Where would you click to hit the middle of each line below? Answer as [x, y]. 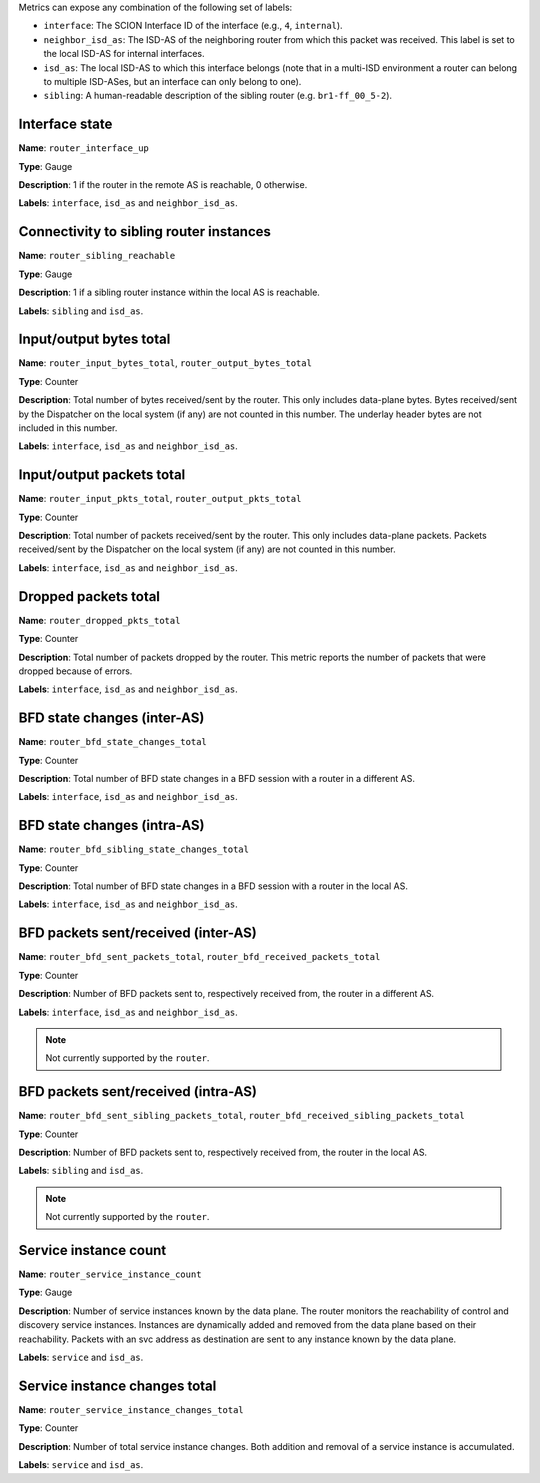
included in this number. [68, 427]
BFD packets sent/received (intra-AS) [138, 1091]
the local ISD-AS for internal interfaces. [124, 54]
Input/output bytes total [94, 339]
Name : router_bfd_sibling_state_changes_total [134, 849]
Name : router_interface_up [84, 148]
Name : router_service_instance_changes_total [131, 1409]
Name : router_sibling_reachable [97, 256]
